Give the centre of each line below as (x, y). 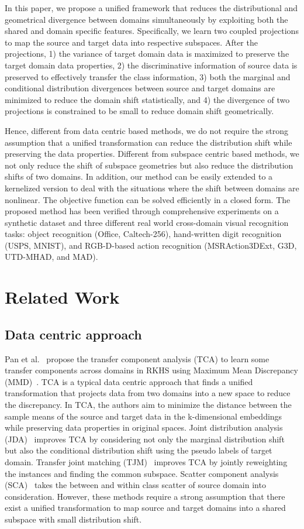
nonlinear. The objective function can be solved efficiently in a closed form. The (148, 199)
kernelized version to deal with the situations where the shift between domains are (152, 188)
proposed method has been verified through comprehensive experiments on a (142, 211)
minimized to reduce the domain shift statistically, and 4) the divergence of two (147, 99)
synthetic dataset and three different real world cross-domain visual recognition (147, 222)
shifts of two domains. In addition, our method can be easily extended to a (139, 176)
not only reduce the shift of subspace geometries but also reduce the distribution (149, 165)
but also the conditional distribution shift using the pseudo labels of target (139, 450)
